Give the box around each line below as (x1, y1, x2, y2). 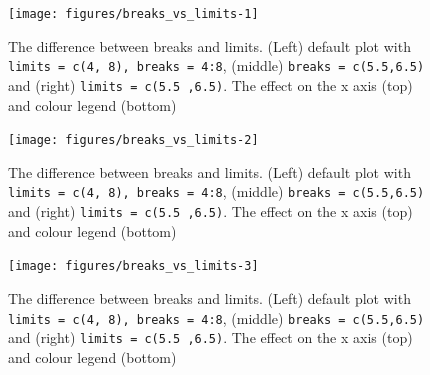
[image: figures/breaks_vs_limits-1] (8, 7, 259, 21)
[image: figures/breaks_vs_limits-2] (8, 133, 259, 148)
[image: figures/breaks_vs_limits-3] (8, 259, 259, 274)
